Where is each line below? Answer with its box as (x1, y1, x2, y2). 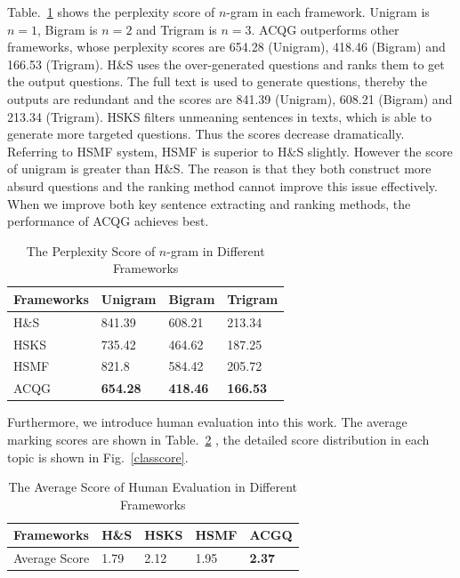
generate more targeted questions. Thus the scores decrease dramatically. (7, 124, 405, 143)
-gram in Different (166, 241, 265, 260)
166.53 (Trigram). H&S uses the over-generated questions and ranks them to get (7, 54, 445, 73)
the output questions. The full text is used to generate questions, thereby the (7, 72, 427, 91)
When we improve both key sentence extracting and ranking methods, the (7, 194, 411, 213)
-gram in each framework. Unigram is (226, 3, 430, 20)
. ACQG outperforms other (251, 20, 399, 38)
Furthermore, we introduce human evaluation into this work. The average (7, 413, 408, 431)
